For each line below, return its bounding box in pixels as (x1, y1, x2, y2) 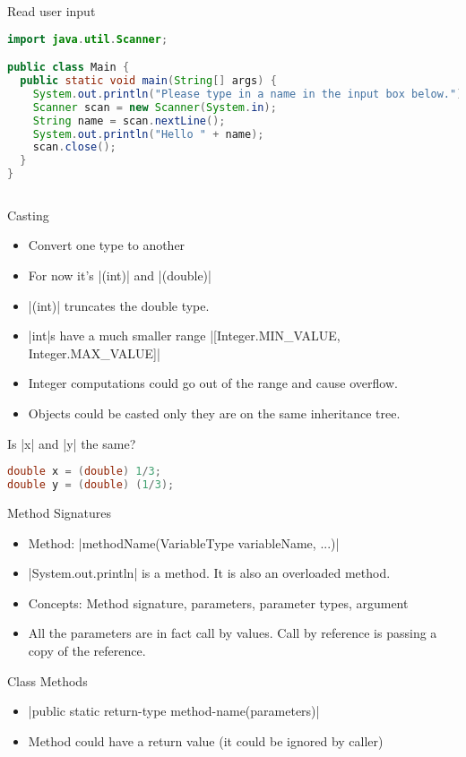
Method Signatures (7, 503, 112, 521)
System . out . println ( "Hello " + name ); (32, 127, 264, 141)
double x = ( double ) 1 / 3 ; (7, 465, 161, 478)
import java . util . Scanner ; (7, 32, 168, 46)
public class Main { (7, 61, 130, 74)
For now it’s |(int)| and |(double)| (28, 266, 211, 285)
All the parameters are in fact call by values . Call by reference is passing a (28, 624, 437, 642)
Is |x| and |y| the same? (7, 434, 136, 452)
